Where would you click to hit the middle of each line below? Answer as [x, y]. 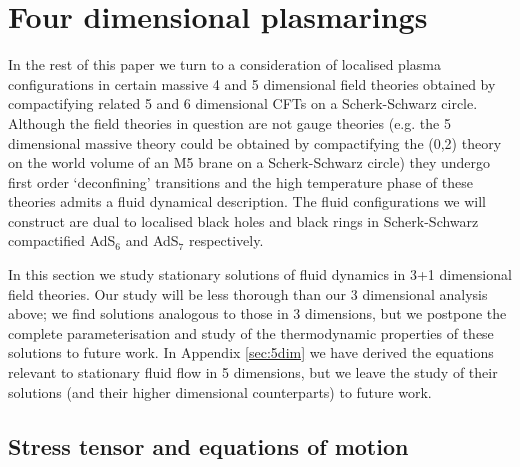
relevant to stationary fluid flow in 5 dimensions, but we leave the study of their [253, 372]
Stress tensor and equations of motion [208, 445]
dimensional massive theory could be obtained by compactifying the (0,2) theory [255, 142]
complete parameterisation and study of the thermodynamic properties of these [251, 332]
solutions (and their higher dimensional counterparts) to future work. [220, 391]
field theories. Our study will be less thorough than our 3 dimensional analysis [248, 293]
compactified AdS [62, 240]
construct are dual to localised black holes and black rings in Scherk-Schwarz [243, 220]
